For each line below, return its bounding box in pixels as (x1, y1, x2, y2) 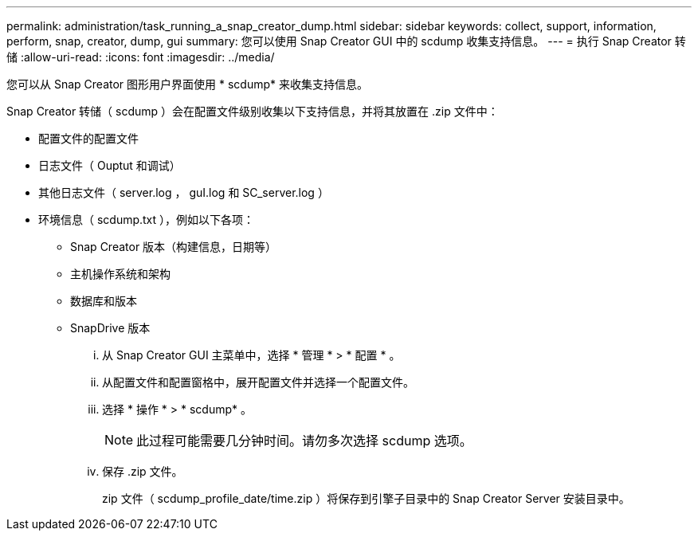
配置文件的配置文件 (38, 131, 139, 145)
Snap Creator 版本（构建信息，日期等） (70, 240, 277, 253)
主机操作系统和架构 (70, 267, 171, 280)
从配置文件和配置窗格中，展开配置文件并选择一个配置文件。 (102, 375, 414, 389)
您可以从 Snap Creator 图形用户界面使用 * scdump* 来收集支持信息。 (6, 77, 368, 91)
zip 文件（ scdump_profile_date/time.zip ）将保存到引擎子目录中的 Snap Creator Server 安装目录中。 (102, 492, 630, 505)
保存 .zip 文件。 (102, 464, 183, 478)
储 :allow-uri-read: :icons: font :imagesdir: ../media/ (6, 50, 275, 64)
